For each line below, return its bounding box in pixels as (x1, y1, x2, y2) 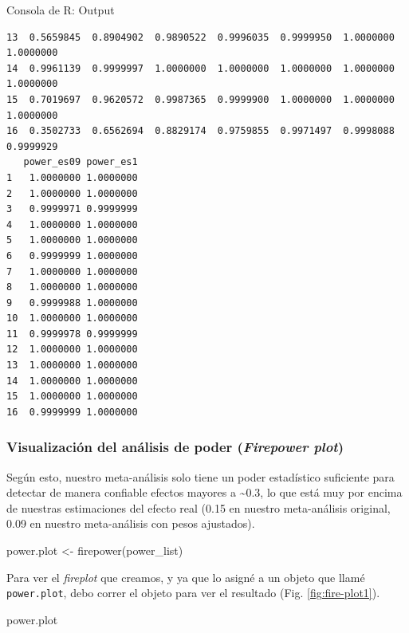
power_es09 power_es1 (23, 156, 138, 168)
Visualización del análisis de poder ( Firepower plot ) (6, 437, 344, 457)
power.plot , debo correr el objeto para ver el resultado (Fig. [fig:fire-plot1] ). (6, 584, 380, 601)
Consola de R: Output (6, 2, 115, 18)
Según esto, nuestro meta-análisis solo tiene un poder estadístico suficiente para (6, 468, 395, 485)
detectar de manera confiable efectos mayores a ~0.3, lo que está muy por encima (6, 484, 403, 501)
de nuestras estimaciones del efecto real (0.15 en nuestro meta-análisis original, (6, 499, 391, 516)
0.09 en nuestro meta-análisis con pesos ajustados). (6, 515, 255, 532)
